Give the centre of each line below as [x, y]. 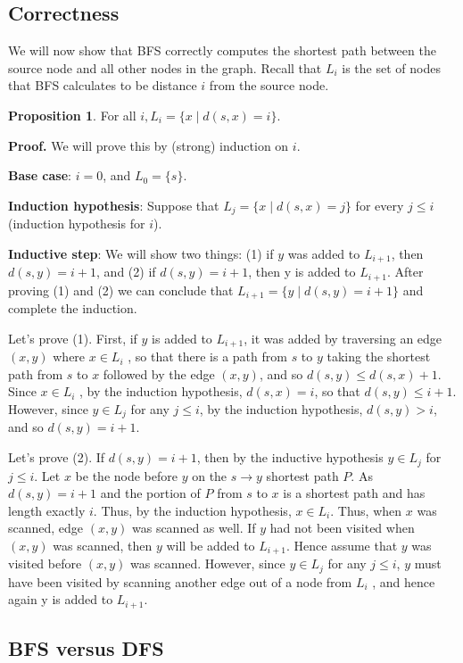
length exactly [47, 510]
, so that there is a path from [207, 356]
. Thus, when [366, 510]
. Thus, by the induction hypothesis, [192, 510]
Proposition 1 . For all [72, 115]
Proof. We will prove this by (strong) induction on [149, 145]
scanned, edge [46, 528]
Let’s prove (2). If [57, 457]
